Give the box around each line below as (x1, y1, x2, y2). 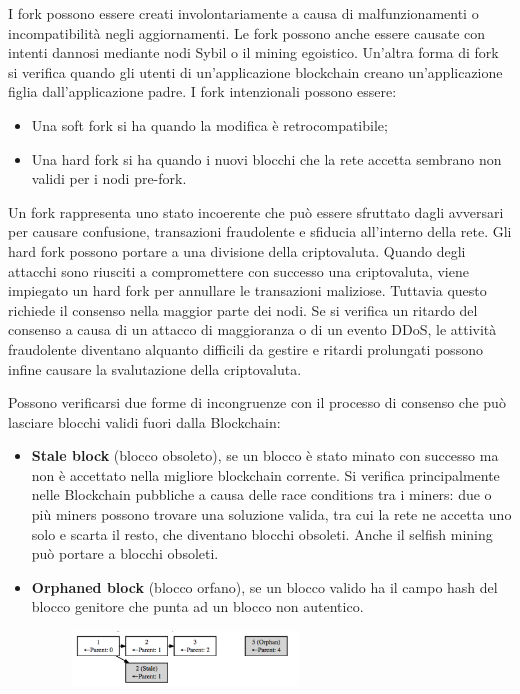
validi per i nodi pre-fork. (31, 168, 187, 189)
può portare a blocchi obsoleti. (31, 543, 219, 564)
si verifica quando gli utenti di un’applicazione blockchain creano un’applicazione (8, 61, 503, 82)
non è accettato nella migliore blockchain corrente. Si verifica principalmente (31, 464, 500, 485)
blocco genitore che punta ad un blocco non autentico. (31, 596, 364, 617)
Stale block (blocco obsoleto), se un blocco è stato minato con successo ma (31, 445, 499, 466)
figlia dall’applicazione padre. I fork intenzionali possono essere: (8, 81, 397, 102)
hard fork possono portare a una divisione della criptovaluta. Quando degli (8, 240, 466, 261)
